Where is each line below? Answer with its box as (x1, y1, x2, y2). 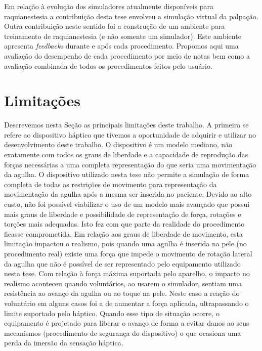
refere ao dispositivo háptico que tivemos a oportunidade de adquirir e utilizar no (4, 129, 256, 140)
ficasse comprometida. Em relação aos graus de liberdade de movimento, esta (4, 228, 243, 239)
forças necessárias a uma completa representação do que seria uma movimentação (4, 159, 256, 169)
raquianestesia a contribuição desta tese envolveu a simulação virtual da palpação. (4, 11, 258, 21)
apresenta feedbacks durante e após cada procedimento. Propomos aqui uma (4, 40, 239, 51)
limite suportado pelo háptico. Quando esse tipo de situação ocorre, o (4, 308, 220, 318)
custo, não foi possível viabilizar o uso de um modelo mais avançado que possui (4, 199, 250, 209)
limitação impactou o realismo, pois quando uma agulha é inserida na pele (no (4, 238, 247, 249)
